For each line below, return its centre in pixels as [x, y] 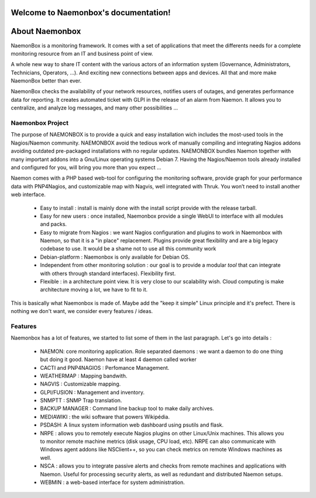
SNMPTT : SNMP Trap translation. [81, 400]
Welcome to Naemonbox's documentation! [91, 13]
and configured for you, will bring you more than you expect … [86, 167]
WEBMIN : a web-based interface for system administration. [113, 482]
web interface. [28, 195]
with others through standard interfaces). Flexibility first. [108, 273]
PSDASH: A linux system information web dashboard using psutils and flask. [132, 425]
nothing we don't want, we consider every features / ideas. [82, 311]
